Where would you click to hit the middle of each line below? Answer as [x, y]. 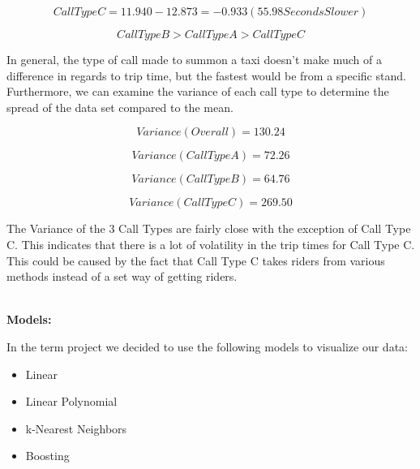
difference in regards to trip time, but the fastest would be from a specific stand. [206, 75]
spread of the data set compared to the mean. [120, 107]
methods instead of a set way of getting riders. [122, 276]
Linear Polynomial [71, 401]
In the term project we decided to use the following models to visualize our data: [207, 346]
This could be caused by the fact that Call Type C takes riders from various [196, 260]
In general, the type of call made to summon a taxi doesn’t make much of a [194, 59]
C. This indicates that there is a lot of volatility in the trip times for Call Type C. [211, 244]
